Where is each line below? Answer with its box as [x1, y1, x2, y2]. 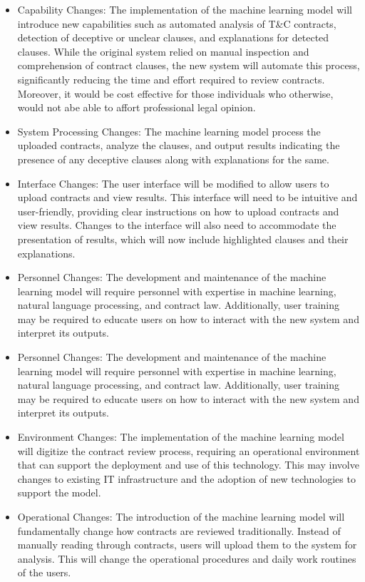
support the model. [17, 485, 101, 500]
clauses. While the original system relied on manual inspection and [17, 44, 309, 58]
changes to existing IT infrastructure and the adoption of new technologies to [17, 471, 356, 486]
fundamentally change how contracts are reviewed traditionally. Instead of [17, 523, 341, 538]
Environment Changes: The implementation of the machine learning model [17, 429, 344, 444]
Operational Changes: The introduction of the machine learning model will [17, 509, 345, 524]
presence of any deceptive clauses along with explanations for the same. [17, 151, 329, 166]
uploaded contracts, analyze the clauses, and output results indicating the [17, 138, 340, 153]
